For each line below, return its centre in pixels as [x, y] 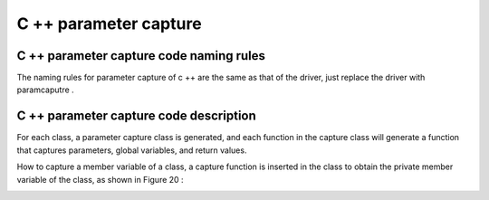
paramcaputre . [45, 90]
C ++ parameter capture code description [137, 116]
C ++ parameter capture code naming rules [141, 56]
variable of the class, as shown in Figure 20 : [101, 179]
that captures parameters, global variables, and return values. [132, 150]
